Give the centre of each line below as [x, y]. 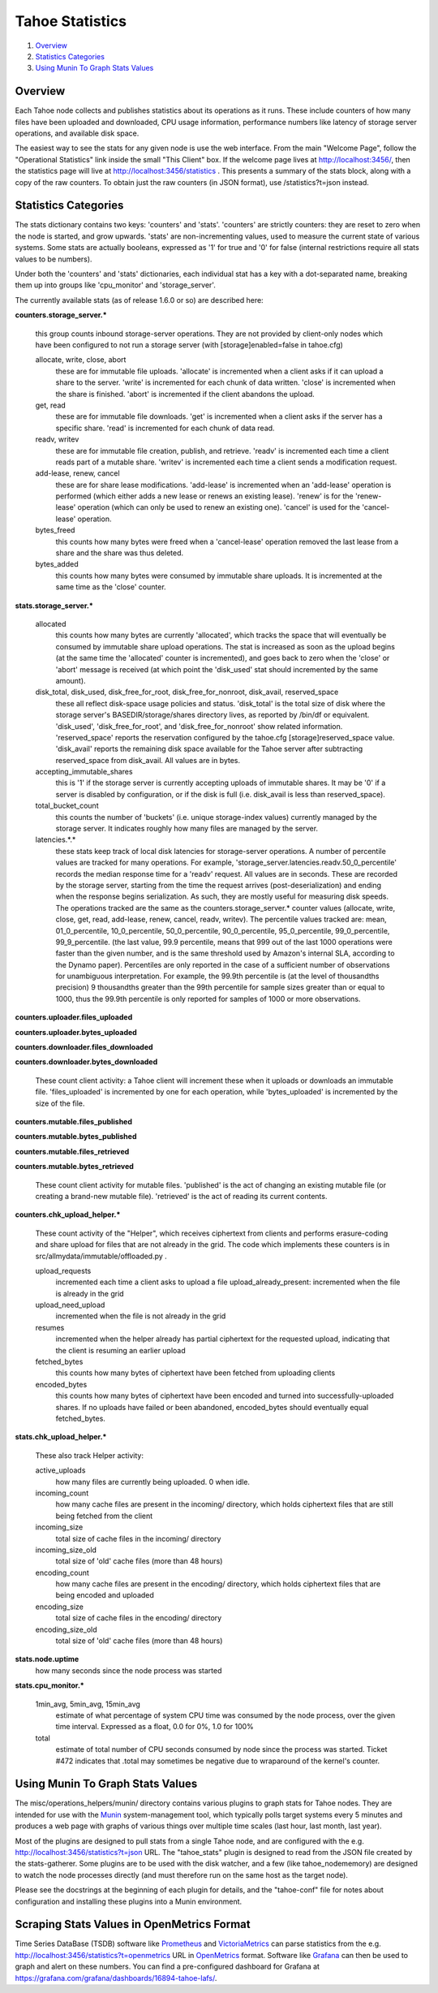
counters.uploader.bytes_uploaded [76, 1032]
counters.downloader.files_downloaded [84, 1047]
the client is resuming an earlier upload [120, 1350]
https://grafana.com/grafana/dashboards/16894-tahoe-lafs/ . [116, 1978]
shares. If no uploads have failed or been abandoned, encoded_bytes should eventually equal [212, 1407]
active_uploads [60, 1470]
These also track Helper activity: [90, 1455]
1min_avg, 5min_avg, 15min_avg [88, 1704]
